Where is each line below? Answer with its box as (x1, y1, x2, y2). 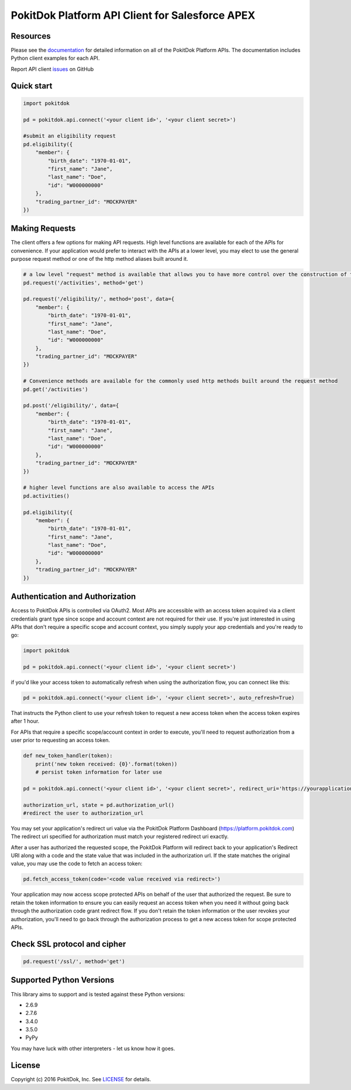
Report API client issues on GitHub (11, 65, 94, 73)
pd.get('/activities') (23, 386, 88, 393)
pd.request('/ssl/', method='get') (23, 958, 125, 965)
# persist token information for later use (35, 768, 162, 775)
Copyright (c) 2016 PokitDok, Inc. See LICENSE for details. (11, 1075, 152, 1082)
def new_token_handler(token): (23, 752, 113, 759)
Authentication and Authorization (11, 592, 136, 602)
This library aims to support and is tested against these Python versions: (11, 990, 185, 997)
